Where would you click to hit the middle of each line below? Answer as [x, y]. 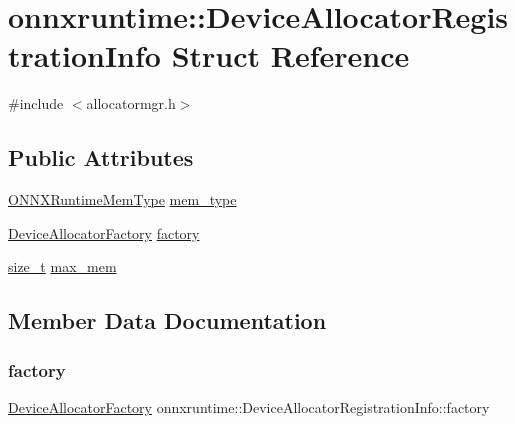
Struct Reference [290, 55]
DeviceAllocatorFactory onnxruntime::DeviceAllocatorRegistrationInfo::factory [249, 406]
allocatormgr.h [131, 103]
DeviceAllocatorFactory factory [104, 232]
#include [36, 103]
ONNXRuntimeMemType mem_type [122, 199]
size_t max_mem [62, 266]
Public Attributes [101, 157]
